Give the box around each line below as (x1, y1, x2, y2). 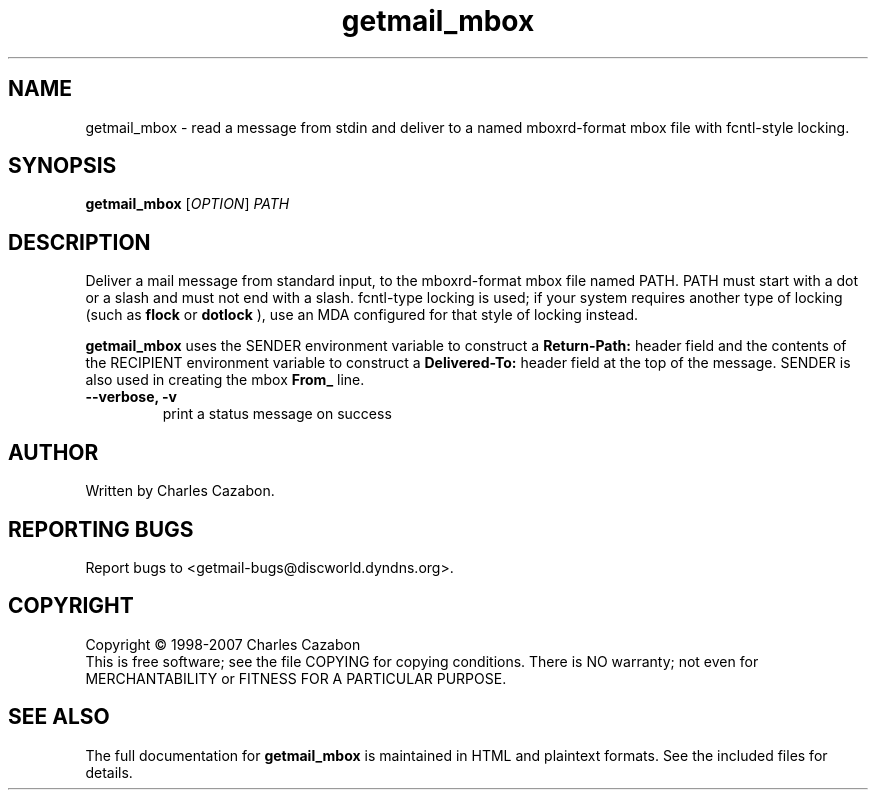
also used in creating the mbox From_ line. (85, 371, 365, 389)
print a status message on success (162, 405, 392, 423)
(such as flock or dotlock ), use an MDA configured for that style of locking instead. (85, 306, 638, 324)
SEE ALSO (8, 704, 110, 730)
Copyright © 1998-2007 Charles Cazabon (85, 635, 361, 653)
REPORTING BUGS (8, 516, 194, 542)
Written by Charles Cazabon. (85, 482, 275, 500)
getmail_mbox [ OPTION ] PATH (85, 195, 290, 213)
